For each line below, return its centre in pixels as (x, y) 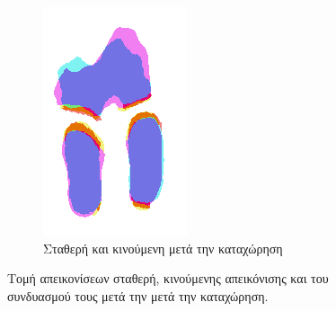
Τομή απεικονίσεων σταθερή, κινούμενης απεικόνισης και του (168, 278)
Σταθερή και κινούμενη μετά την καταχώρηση (163, 248)
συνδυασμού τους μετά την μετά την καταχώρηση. (138, 295)
